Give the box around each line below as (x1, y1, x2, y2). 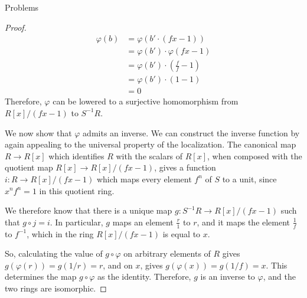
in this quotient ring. (39, 184, 115, 197)
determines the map (5, 270, 77, 283)
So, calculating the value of (5, 247, 103, 260)
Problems (5, 1, 39, 13)
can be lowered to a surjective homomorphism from (53, 95, 239, 107)
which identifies (48, 149, 104, 162)
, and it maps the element (197, 215, 290, 228)
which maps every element (96, 172, 192, 185)
